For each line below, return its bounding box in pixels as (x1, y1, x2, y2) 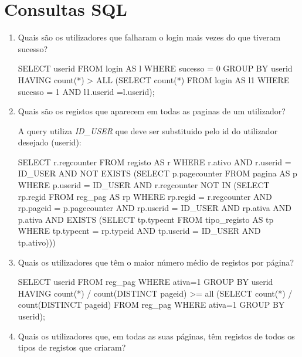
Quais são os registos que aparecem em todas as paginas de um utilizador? (18, 105, 286, 117)
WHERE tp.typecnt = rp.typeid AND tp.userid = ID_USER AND (18, 225, 261, 237)
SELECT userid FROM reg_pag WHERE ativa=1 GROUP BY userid (18, 276, 273, 288)
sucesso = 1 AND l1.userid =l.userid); (18, 85, 155, 97)
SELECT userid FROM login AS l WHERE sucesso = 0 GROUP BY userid (18, 62, 293, 74)
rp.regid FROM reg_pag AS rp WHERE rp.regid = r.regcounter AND (18, 190, 272, 202)
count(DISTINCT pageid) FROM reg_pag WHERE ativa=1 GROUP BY (18, 298, 285, 311)
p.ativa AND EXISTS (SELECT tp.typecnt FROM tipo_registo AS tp (18, 213, 274, 225)
